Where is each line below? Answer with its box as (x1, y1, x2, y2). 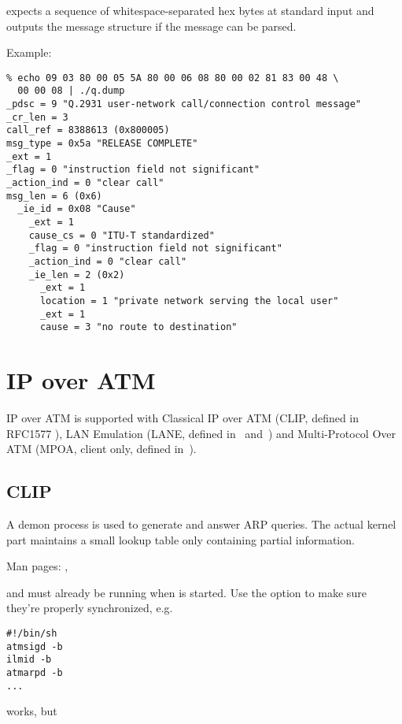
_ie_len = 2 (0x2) (28, 269, 125, 280)
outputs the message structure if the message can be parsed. (6, 17, 297, 34)
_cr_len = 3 (6, 111, 68, 123)
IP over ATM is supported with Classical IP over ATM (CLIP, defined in (6, 410, 360, 426)
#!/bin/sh (6, 627, 57, 639)
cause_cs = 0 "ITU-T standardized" (28, 229, 215, 241)
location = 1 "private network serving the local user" (39, 295, 339, 306)
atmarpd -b (6, 666, 63, 678)
